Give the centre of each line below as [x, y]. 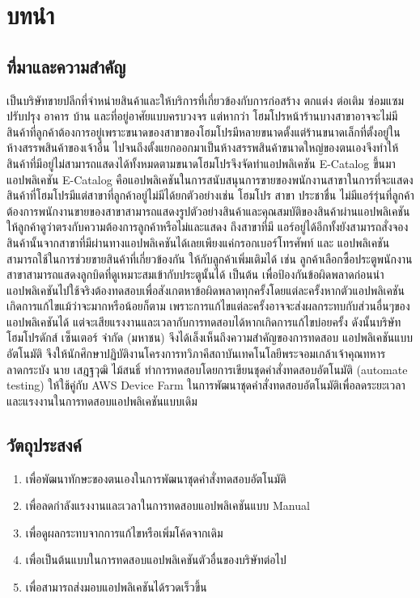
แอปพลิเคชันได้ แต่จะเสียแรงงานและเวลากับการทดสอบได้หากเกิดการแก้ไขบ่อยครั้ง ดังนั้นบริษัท [204, 321]
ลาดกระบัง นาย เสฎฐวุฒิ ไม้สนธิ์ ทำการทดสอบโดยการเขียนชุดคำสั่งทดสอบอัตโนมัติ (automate [207, 369]
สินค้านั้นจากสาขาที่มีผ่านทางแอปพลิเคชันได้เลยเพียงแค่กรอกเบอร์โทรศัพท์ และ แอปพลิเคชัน [198, 242]
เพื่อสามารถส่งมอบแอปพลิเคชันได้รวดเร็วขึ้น [116, 587]
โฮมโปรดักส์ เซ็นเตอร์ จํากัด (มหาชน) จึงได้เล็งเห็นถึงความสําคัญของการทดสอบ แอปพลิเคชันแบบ [210, 337]
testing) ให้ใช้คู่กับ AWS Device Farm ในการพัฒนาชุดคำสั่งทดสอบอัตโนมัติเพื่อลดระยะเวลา [206, 385]
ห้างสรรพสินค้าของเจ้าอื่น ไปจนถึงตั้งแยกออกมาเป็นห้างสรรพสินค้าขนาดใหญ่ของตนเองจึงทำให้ [203, 147]
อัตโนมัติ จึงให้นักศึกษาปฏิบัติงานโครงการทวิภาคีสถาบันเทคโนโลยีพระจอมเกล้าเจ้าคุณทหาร [196, 354]
